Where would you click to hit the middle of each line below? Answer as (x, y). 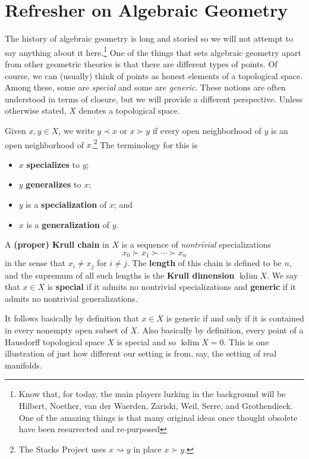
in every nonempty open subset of (66, 330)
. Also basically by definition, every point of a (220, 330)
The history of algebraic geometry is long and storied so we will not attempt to (149, 38)
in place (147, 449)
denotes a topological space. (129, 110)
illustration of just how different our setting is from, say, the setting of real (141, 353)
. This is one (246, 341)
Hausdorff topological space (55, 341)
